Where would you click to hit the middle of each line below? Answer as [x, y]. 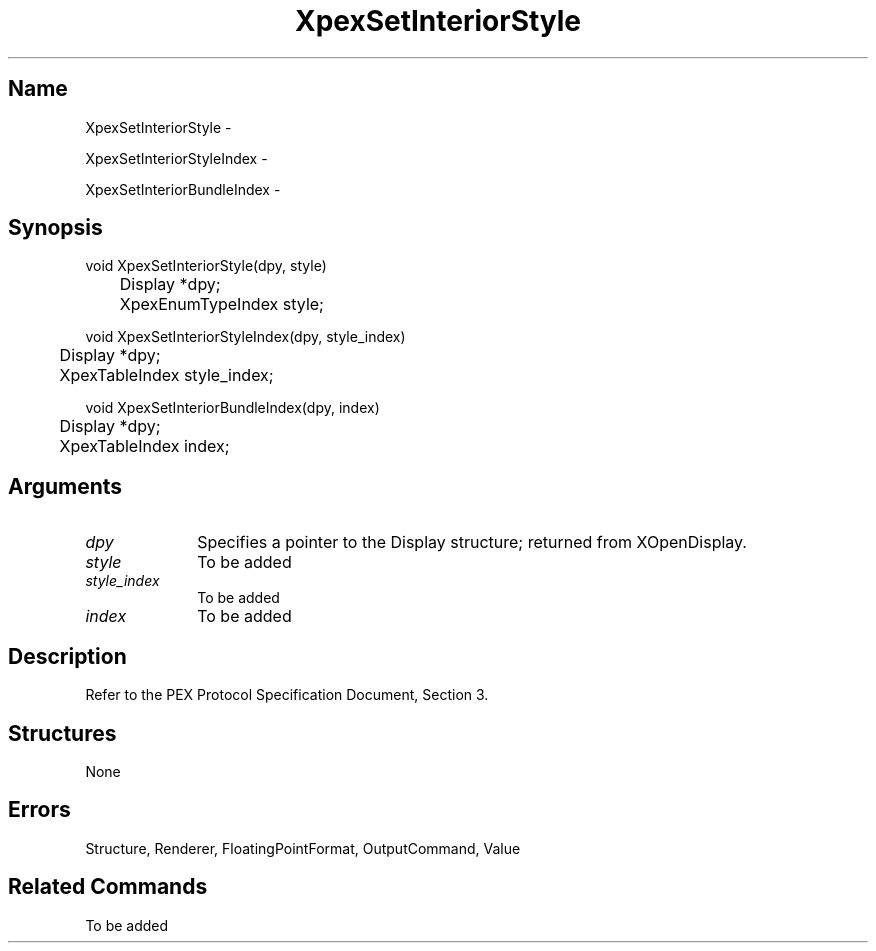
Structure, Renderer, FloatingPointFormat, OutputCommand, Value [303, 848]
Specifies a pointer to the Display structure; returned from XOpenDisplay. [472, 542]
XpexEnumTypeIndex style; [221, 304]
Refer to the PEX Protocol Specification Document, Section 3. [287, 695]
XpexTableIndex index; [144, 446]
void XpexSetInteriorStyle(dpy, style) [206, 266]
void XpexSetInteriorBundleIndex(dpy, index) [232, 408]
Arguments [65, 486]
